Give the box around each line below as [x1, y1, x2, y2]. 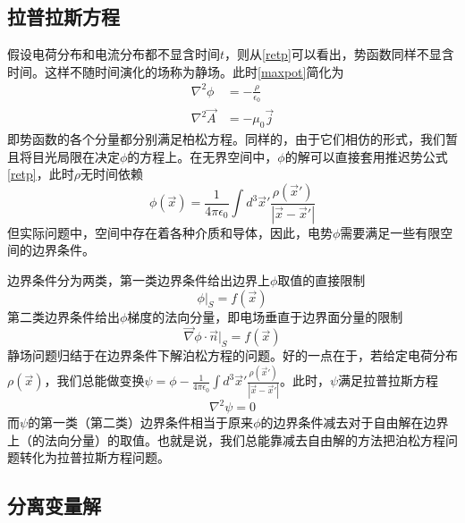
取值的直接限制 [277, 271, 366, 290]
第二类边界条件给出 [7, 307, 120, 325]
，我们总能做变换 [44, 371, 145, 390]
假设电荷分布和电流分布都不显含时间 [7, 45, 220, 63]
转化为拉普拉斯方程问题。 [19, 448, 170, 467]
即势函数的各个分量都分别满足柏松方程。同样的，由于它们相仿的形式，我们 [7, 130, 445, 148]
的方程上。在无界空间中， [127, 147, 278, 165]
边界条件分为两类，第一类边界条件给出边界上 [7, 271, 270, 290]
